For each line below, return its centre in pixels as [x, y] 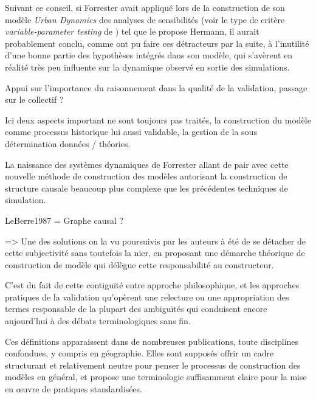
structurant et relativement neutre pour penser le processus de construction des [153, 365]
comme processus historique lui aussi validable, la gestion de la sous [131, 132]
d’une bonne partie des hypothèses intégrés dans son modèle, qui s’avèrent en [149, 55]
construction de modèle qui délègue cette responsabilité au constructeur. [139, 264]
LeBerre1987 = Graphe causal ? [64, 220]
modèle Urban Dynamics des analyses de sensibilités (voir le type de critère [145, 19]
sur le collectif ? [34, 99]
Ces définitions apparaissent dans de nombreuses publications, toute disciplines [152, 341]
